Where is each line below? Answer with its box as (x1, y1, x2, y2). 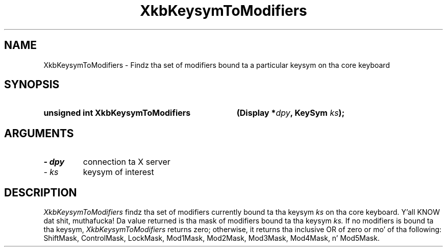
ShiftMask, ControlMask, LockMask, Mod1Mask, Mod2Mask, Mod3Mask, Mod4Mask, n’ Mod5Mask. (43, 234, 380, 243)
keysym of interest (83, 167, 154, 178)
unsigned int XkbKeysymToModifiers (43, 108, 191, 118)
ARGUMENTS (4, 127, 74, 140)
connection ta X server (83, 157, 170, 167)
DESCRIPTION (4, 186, 77, 199)
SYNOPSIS (4, 78, 60, 91)
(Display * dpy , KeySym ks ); (236, 108, 345, 118)
